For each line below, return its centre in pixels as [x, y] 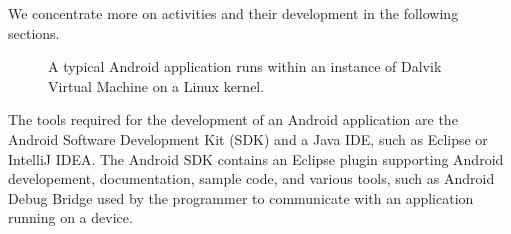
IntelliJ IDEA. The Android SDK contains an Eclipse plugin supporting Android [256, 158]
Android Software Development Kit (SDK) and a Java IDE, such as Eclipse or [248, 138]
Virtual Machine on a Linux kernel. [156, 85]
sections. [34, 32]
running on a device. [70, 217]
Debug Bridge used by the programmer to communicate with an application [241, 197]
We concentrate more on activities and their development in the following [233, 13]
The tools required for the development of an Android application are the [233, 119]
